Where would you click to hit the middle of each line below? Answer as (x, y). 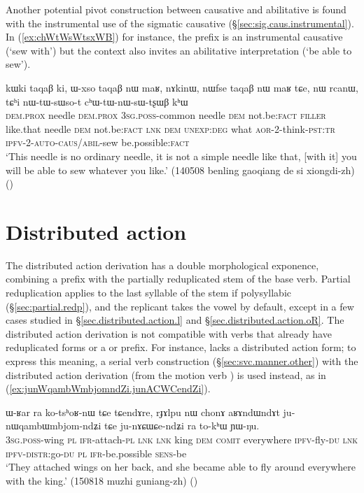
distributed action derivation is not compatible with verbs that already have (169, 333)
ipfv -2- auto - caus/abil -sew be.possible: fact (98, 142)
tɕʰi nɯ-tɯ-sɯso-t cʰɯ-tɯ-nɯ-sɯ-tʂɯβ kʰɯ (97, 101)
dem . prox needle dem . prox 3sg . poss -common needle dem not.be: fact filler (166, 115)
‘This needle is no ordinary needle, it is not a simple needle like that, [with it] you (181, 156)
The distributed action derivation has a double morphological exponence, (162, 265)
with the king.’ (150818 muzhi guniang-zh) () (102, 480)
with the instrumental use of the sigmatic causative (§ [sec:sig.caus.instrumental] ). (180, 23)
